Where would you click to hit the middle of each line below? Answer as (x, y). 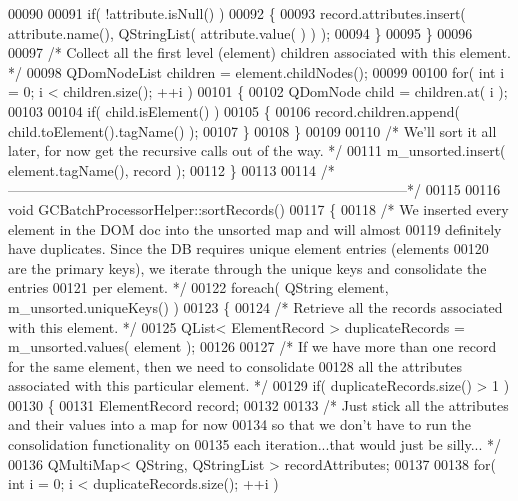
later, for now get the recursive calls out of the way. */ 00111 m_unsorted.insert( (257, 150)
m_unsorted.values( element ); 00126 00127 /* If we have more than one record (252, 346)
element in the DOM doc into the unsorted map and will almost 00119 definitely (255, 228)
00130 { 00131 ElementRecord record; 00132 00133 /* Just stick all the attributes (258, 404)
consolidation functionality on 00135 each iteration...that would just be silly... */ (255, 444)
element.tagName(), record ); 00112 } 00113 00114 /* (171, 169)
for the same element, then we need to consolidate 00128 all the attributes (235, 365)
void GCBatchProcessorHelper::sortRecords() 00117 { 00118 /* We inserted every (258, 208)
